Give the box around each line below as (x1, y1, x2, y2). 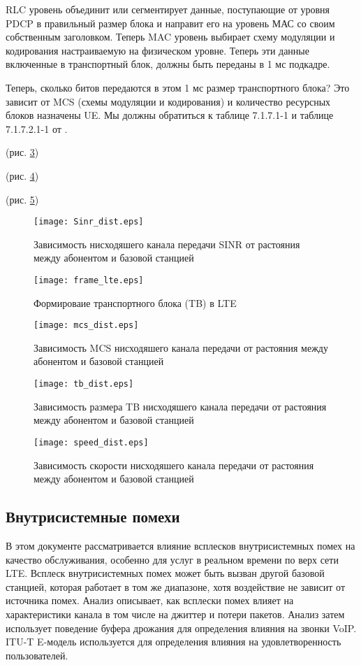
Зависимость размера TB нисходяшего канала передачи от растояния (34, 399, 327, 413)
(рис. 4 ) (6, 168, 39, 183)
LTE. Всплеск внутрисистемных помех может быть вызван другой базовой (6, 566, 325, 580)
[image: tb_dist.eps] (34, 379, 134, 389)
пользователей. (6, 648, 68, 662)
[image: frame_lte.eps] (34, 275, 144, 285)
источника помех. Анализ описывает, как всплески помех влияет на (6, 593, 294, 608)
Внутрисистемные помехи (6, 506, 180, 527)
